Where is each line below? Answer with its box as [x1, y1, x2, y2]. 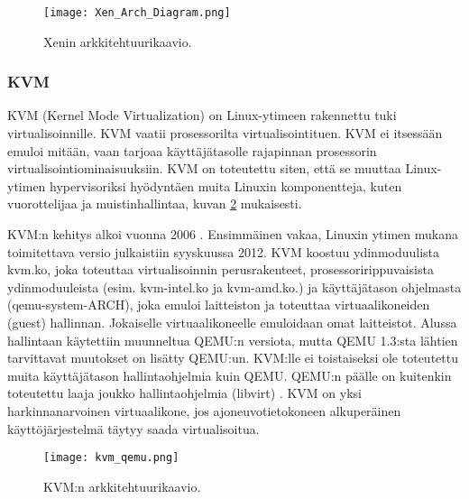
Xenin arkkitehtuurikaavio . [43, 32, 192, 51]
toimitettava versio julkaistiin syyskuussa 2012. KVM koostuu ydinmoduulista [7, 242, 440, 261]
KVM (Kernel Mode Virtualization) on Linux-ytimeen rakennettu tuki [7, 106, 397, 125]
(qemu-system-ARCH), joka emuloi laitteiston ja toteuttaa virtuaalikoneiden [7, 295, 430, 314]
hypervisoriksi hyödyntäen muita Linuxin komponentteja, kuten [50, 176, 402, 195]
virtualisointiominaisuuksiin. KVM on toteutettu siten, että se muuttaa [7, 159, 401, 178]
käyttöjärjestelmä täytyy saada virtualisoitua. [7, 419, 260, 438]
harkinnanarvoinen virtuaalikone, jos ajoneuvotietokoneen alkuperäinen [7, 401, 401, 420]
